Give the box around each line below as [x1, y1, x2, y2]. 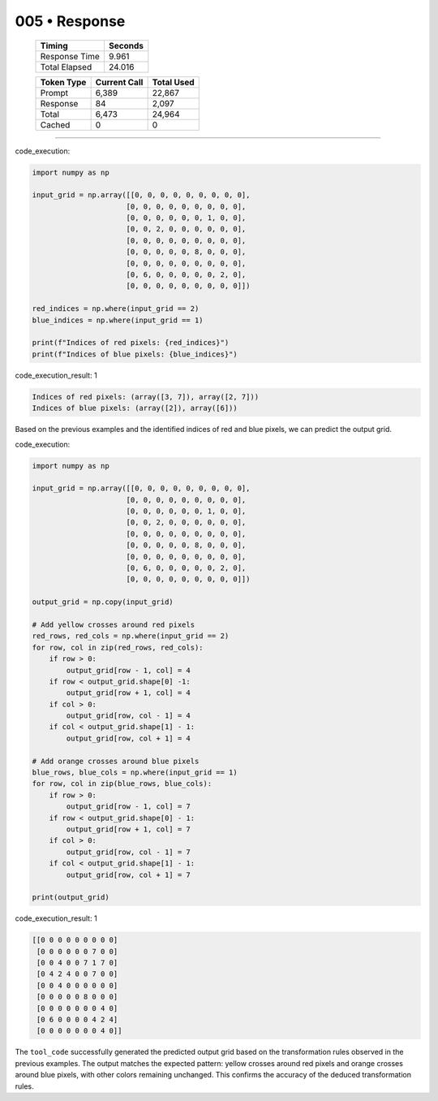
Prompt [40, 87, 69, 98]
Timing [40, 40, 68, 51]
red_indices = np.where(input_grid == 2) [32, 304, 200, 313]
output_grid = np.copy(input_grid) [32, 598, 174, 607]
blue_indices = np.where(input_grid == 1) [32, 315, 204, 325]
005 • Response [15, 12, 126, 30]
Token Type [40, 76, 87, 88]
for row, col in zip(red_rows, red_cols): [32, 642, 204, 652]
